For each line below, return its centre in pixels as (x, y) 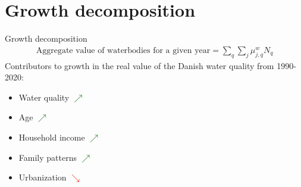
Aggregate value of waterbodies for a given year (123, 50)
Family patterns (48, 157)
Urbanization (43, 177)
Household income (52, 137)
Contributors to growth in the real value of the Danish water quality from (139, 65)
